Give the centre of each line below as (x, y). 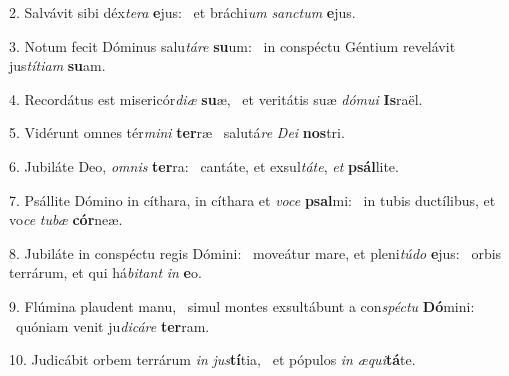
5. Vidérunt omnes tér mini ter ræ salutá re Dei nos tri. (177, 132)
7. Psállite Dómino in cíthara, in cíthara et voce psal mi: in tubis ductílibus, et (252, 199)
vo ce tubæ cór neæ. (66, 219)
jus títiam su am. (57, 65)
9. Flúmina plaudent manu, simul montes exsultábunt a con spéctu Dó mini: (242, 305)
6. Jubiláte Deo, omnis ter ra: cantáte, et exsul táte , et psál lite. (204, 165)
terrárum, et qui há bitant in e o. (105, 272)
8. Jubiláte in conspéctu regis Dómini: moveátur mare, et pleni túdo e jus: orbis (255, 252)
